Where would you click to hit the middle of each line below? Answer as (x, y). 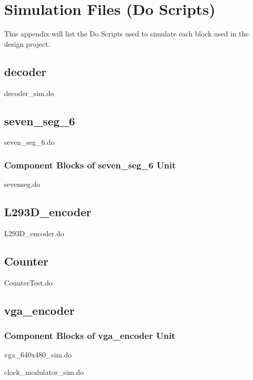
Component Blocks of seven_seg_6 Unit (90, 165)
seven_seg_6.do (30, 142)
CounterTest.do (28, 282)
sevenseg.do (22, 184)
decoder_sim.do (29, 93)
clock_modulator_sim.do (44, 372)
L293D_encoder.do (34, 233)
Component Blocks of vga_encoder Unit (90, 336)
